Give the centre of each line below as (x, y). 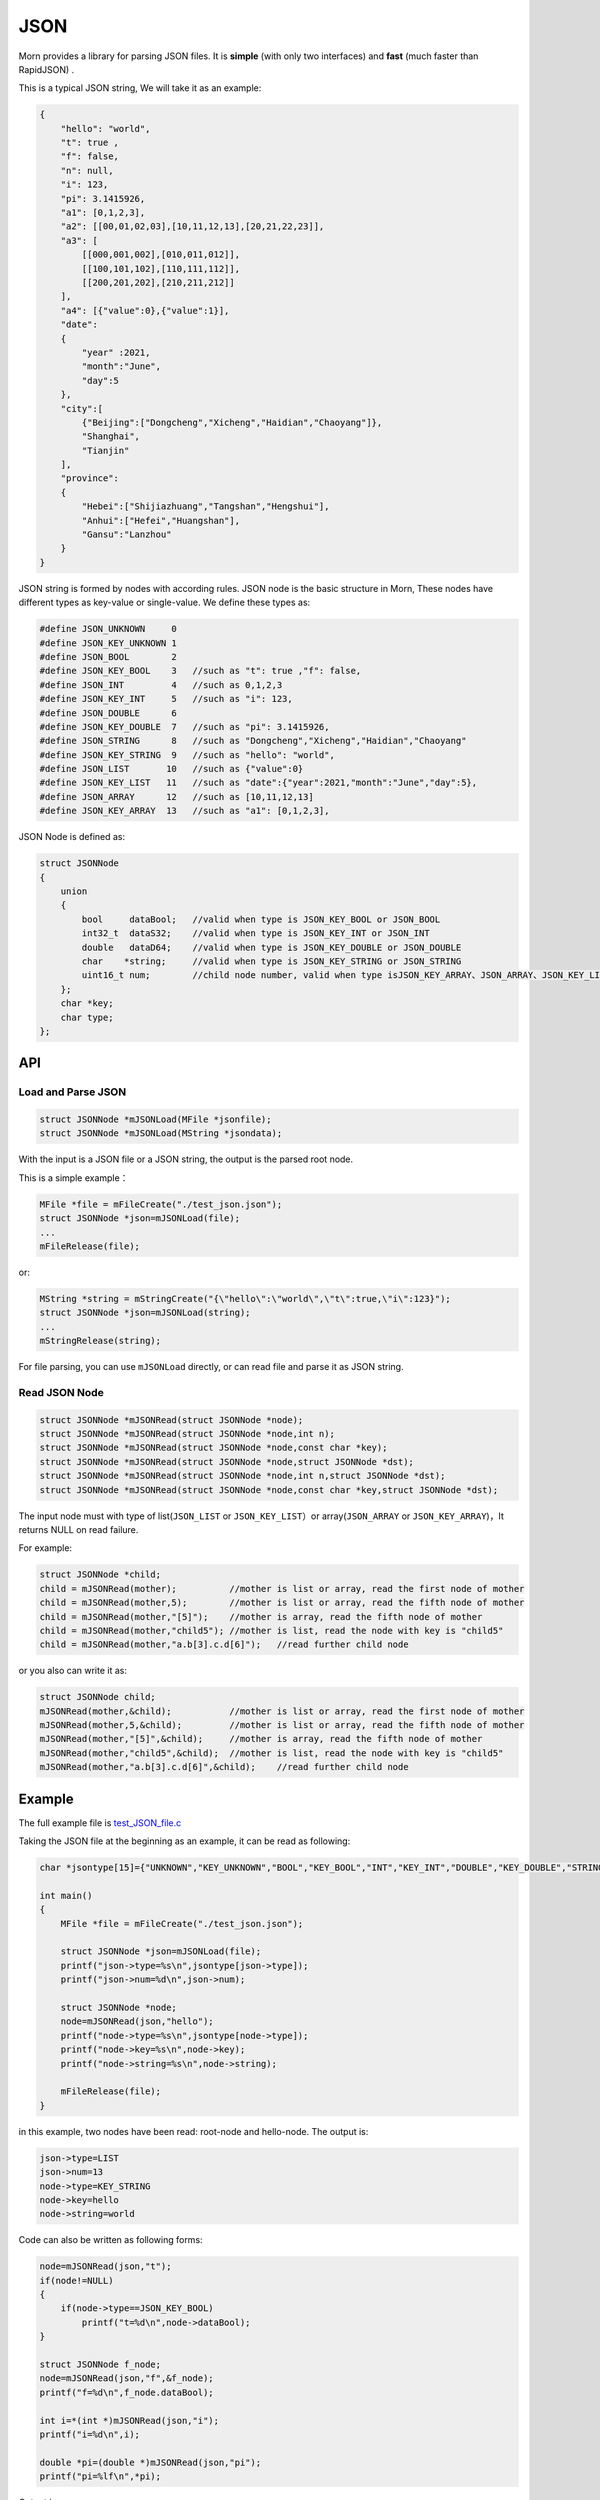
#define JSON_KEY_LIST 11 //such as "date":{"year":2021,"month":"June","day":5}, (258, 783)
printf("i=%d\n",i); (89, 2434)
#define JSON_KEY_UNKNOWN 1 (108, 643)
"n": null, (87, 170)
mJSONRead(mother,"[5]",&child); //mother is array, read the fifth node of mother (261, 1739)
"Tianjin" (105, 450)
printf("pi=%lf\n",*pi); (100, 2476)
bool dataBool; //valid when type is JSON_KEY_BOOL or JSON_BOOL (261, 919)
